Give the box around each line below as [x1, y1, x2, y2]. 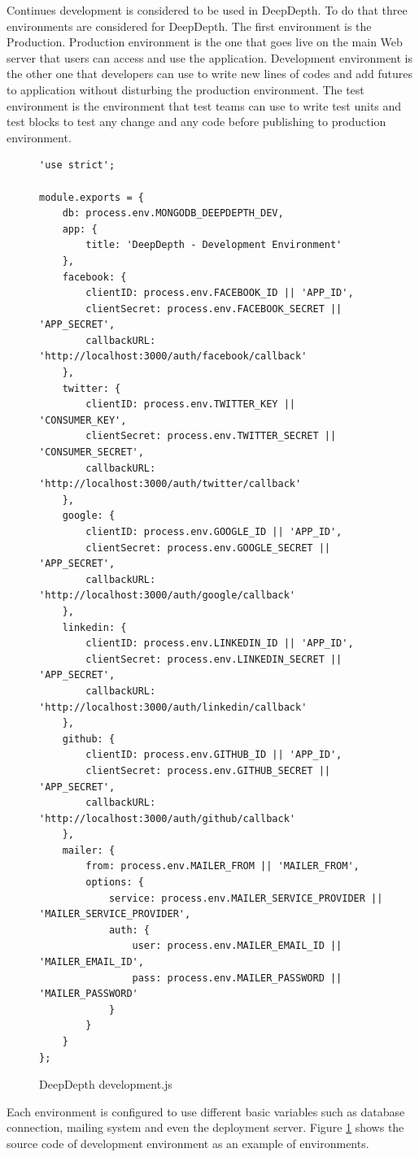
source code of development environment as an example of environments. [7, 1134, 369, 1151]
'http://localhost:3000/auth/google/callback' [39, 589, 295, 602]
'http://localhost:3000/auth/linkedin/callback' [39, 701, 308, 713]
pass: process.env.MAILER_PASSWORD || [132, 972, 343, 984]
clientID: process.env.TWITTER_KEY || [85, 398, 295, 411]
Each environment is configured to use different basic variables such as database [7, 1103, 405, 1120]
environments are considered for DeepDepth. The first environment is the [7, 17, 372, 34]
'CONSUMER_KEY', [39, 414, 127, 426]
